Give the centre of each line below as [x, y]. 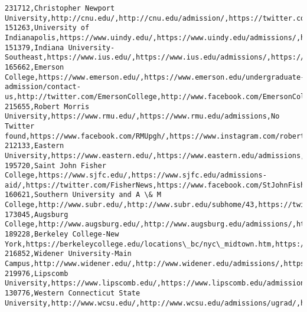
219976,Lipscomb [37, 273]
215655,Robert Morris [47, 106]
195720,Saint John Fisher [55, 165]
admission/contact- [43, 87]
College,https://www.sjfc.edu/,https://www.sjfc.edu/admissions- [136, 175]
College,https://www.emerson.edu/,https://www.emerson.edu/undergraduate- [155, 77]
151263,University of [47, 28]
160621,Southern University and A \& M [83, 195]
